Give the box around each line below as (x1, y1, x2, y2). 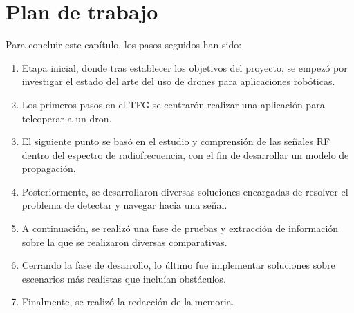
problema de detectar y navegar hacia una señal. (21, 198, 227, 212)
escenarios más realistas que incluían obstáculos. (21, 271, 226, 285)
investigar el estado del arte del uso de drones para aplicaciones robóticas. (21, 74, 335, 88)
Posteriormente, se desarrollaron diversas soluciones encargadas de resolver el (21, 184, 348, 198)
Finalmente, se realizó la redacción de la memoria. (21, 294, 234, 309)
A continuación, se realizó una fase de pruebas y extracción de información (21, 221, 339, 236)
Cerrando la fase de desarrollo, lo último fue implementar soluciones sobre (21, 258, 335, 272)
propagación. (21, 161, 76, 176)
